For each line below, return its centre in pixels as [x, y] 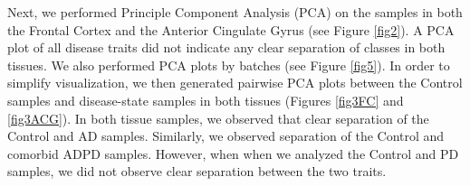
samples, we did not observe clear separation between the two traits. [197, 171]
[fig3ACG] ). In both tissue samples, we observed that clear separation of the [218, 118]
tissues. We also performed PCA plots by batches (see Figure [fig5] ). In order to [229, 65]
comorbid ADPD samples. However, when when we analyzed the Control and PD [233, 153]
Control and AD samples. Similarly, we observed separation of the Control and [226, 136]
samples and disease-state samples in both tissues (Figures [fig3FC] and [206, 100]
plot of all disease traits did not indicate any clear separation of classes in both [226, 47]
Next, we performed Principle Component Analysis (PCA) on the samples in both [235, 12]
